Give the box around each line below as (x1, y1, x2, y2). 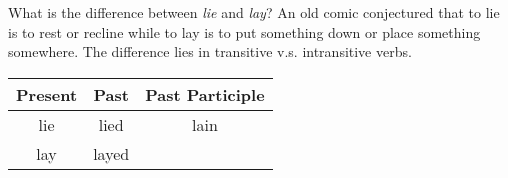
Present (16, 82, 78, 106)
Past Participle (145, 82, 265, 106)
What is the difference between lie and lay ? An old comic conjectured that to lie (8, 2, 500, 22)
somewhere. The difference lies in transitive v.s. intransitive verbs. (8, 41, 412, 62)
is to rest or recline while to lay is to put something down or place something (8, 21, 481, 42)
